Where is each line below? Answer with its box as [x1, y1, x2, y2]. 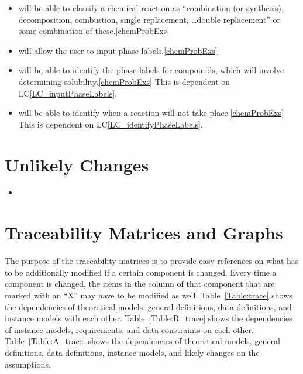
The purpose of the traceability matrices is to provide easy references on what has [5, 255, 299, 267]
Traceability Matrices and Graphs [5, 221, 283, 245]
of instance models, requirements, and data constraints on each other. [5, 323, 254, 335]
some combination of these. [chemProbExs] [18, 25, 170, 37]
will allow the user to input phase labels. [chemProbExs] [18, 44, 218, 56]
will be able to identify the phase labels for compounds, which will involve [18, 64, 284, 76]
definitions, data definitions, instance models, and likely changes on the [5, 346, 260, 358]
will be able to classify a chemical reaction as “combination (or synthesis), [18, 2, 284, 13]
